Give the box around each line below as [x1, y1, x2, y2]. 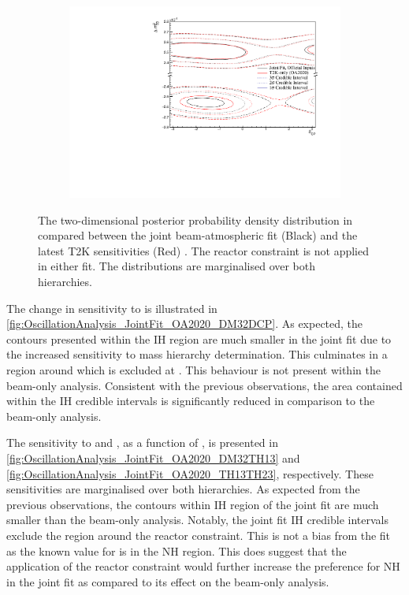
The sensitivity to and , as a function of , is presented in [6, 434, 278, 451]
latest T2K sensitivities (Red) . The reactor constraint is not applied [38, 242, 369, 258]
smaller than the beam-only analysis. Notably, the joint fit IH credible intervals [6, 511, 389, 528]
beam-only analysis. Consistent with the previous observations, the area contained [6, 377, 403, 393]
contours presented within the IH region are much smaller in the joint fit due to [6, 330, 392, 347]
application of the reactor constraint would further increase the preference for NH [6, 558, 400, 575]
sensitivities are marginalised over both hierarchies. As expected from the [6, 481, 360, 497]
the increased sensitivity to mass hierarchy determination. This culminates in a [6, 346, 388, 363]
